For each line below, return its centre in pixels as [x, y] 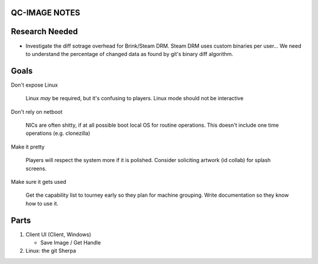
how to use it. [42, 203]
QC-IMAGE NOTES [46, 13]
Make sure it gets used [39, 181]
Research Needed [44, 32]
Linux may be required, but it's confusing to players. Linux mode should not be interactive [135, 98]
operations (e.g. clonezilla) [58, 133]
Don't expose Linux [34, 85]
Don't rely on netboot [37, 111]
